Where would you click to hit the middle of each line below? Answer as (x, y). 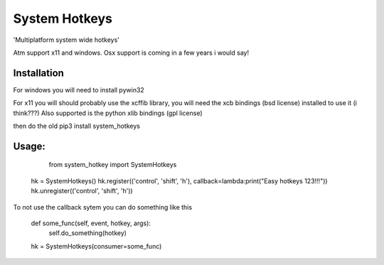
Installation (38, 73)
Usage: (30, 146)
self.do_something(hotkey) (88, 233)
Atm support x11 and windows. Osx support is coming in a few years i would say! (131, 53)
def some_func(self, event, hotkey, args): (91, 223)
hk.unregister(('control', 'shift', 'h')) (82, 191)
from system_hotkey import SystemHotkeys (113, 165)
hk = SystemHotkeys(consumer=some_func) (96, 246)
